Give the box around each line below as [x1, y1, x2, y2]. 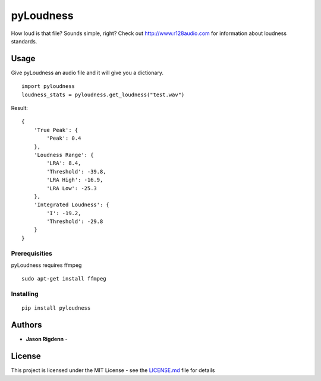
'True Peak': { [33, 127, 78, 133]
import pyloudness [21, 83, 75, 90]
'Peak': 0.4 [46, 135, 81, 142]
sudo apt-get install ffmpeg [21, 275, 106, 282]
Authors [11, 320, 42, 330]
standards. [11, 37, 37, 45]
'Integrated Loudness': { [33, 201, 110, 208]
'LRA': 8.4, [46, 160, 81, 166]
